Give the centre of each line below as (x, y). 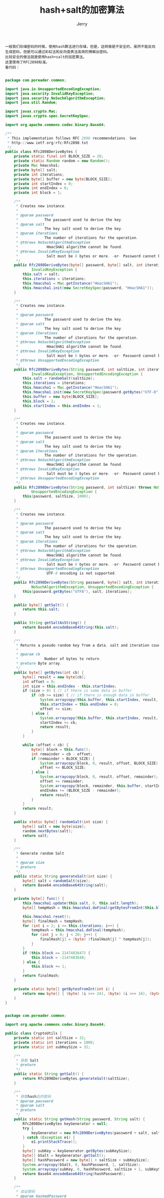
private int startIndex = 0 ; (43, 184)
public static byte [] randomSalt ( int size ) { (61, 822)
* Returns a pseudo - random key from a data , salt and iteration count (89, 645)
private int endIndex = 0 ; (41, 188)
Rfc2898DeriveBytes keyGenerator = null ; (65, 1124)
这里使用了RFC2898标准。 (27, 62)
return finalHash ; (41, 976)
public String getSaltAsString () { (50, 623)
